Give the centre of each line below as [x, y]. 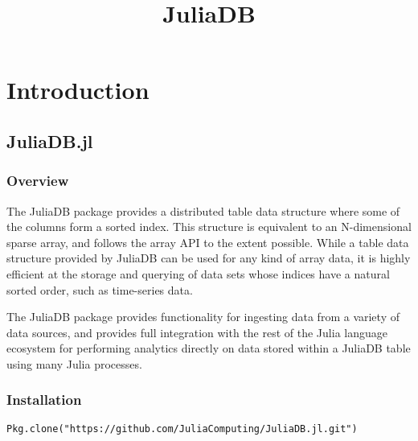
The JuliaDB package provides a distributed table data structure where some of [203, 210]
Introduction [78, 90]
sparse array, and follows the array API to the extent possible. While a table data [208, 242]
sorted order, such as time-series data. [100, 289]
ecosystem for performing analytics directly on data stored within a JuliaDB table [209, 348]
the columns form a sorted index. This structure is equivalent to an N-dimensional [209, 227]
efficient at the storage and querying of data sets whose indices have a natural [198, 273]
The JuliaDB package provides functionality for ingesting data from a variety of [203, 317]
